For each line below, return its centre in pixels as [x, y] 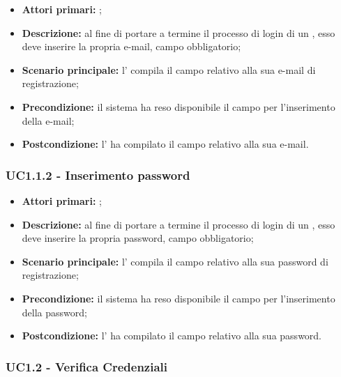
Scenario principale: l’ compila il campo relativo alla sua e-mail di [169, 69]
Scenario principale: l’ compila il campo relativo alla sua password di [175, 261]
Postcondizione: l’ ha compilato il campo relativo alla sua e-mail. [165, 144]
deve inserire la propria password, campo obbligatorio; [138, 238]
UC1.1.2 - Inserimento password [98, 175]
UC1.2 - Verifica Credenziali [87, 366]
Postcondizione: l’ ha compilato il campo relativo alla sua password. [172, 336]
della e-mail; [48, 120]
